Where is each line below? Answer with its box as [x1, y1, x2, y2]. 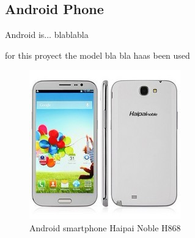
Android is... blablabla [5, 28, 89, 41]
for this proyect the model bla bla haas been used [5, 48, 190, 61]
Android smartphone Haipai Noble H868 [29, 221, 181, 234]
